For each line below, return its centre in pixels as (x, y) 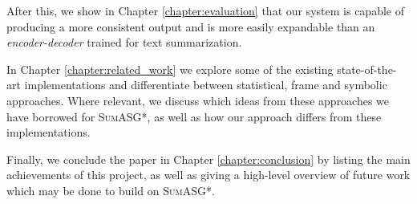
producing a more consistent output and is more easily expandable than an (191, 26)
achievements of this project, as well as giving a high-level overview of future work (208, 175)
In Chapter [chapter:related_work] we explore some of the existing (170, 69)
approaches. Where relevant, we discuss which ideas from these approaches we (198, 100)
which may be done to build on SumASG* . (111, 190)
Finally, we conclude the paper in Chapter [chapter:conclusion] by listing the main (208, 159)
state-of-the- (367, 69)
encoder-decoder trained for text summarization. (124, 42)
